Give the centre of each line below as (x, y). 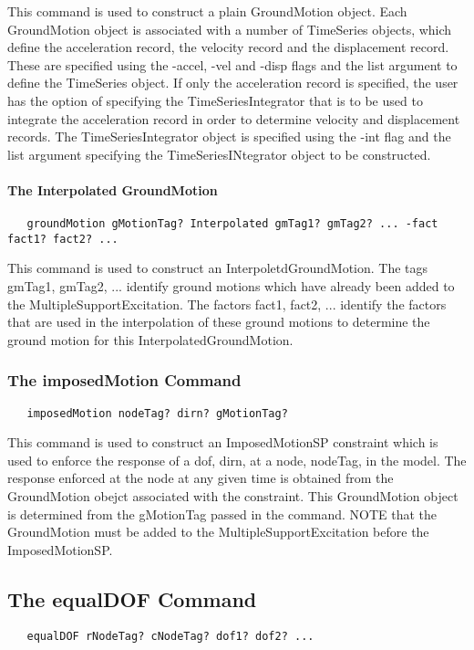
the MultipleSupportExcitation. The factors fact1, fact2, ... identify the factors (227, 304)
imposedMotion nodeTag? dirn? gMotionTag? (157, 413)
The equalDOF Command (132, 598)
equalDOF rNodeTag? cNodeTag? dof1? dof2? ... (170, 636)
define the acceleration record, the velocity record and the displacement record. (228, 47)
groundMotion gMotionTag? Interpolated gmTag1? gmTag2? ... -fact (232, 224)
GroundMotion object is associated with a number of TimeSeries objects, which (230, 29)
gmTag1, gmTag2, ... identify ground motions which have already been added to (231, 286)
